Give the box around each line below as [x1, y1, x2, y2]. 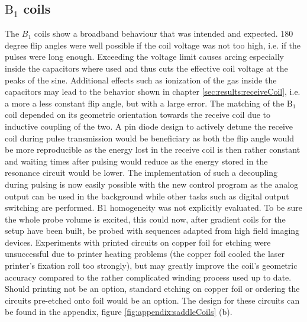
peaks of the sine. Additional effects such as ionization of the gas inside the [5, 73, 277, 86]
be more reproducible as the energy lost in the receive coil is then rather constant [5, 143, 300, 156]
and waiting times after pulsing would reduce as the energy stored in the [5, 154, 268, 167]
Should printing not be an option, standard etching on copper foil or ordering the [5, 282, 300, 295]
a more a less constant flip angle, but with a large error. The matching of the [5, 96, 285, 109]
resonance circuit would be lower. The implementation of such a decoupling [5, 166, 278, 179]
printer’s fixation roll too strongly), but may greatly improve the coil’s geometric [5, 259, 298, 272]
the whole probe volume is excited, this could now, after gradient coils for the [5, 212, 286, 225]
